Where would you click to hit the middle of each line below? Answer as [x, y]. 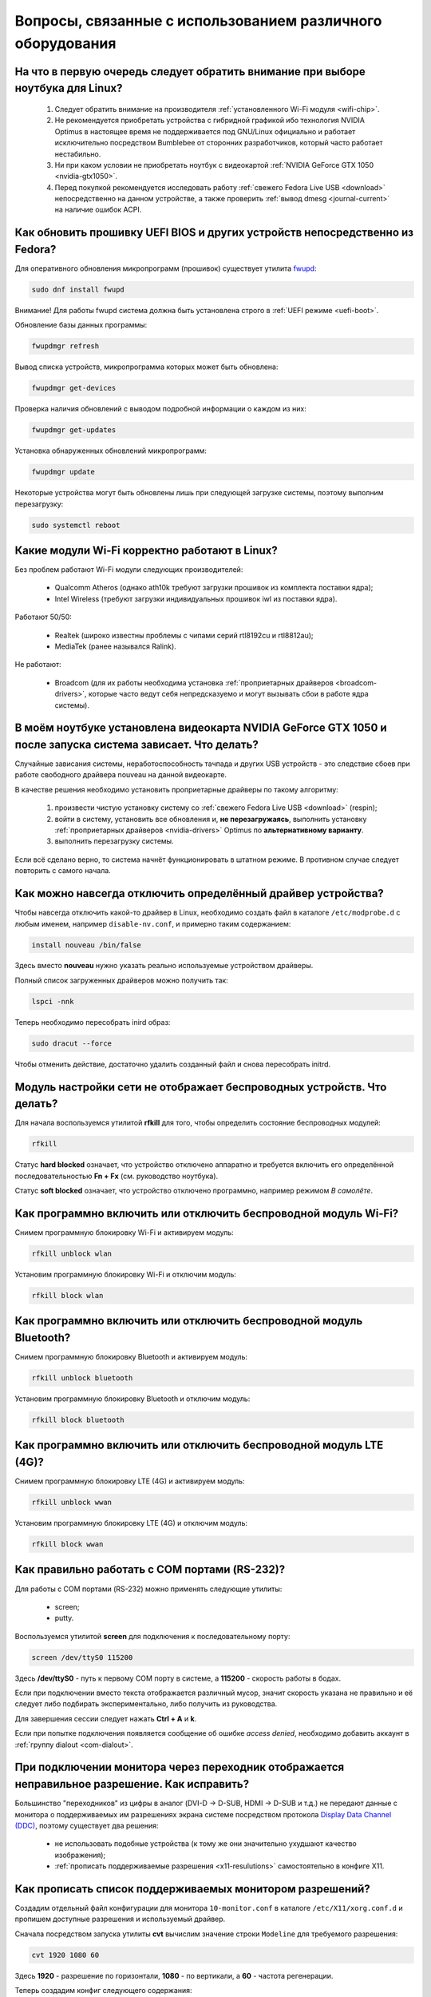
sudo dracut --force [71, 1043]
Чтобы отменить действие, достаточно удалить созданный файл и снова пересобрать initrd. [173, 1064]
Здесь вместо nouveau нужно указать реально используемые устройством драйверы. [164, 966]
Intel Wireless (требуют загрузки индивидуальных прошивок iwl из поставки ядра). [196, 598]
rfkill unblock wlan [71, 1253]
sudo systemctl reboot [76, 525]
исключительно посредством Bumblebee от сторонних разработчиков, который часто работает [219, 143]
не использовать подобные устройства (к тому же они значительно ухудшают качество [206, 1844]
